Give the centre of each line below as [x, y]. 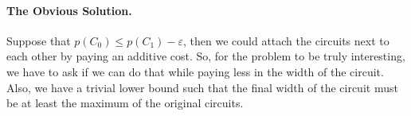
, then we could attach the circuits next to [286, 40]
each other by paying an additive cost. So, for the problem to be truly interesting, [206, 56]
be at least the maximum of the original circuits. [125, 103]
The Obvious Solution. [69, 10]
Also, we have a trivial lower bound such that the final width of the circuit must [202, 87]
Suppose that [39, 40]
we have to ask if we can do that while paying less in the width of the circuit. [195, 71]
